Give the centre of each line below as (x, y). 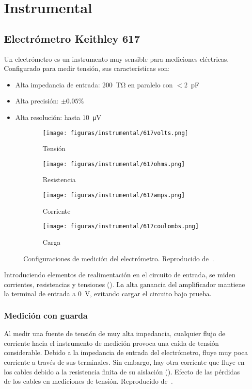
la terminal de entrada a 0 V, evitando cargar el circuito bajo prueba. (108, 294)
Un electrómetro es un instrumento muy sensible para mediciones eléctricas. (117, 59)
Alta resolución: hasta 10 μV (58, 117)
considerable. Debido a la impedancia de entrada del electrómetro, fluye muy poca (126, 352)
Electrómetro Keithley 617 (72, 38)
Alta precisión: (37, 101)
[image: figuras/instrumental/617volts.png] (116, 133)
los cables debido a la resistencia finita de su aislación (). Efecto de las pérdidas (122, 371)
